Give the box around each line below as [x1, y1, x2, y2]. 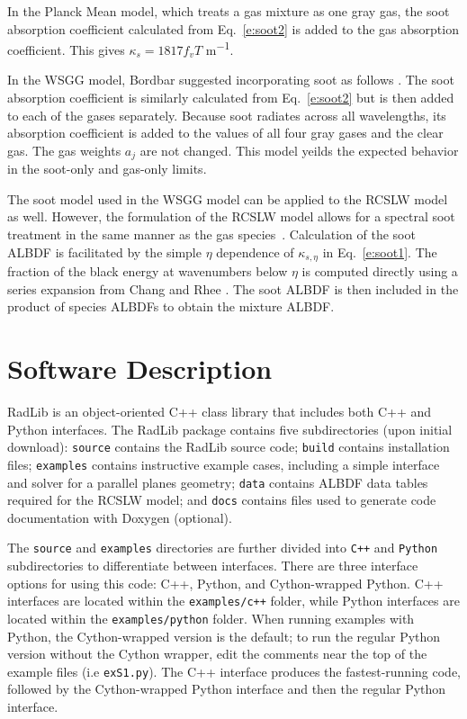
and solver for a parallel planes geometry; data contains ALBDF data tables [7, 472, 428, 491]
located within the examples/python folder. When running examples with [7, 608, 415, 627]
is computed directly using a [301, 262, 458, 281]
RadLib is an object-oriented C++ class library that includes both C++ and [7, 402, 432, 420]
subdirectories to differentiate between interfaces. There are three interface [7, 556, 418, 575]
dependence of [216, 242, 294, 261]
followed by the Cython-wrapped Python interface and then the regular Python [7, 679, 446, 698]
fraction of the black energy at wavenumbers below [7, 262, 288, 281]
